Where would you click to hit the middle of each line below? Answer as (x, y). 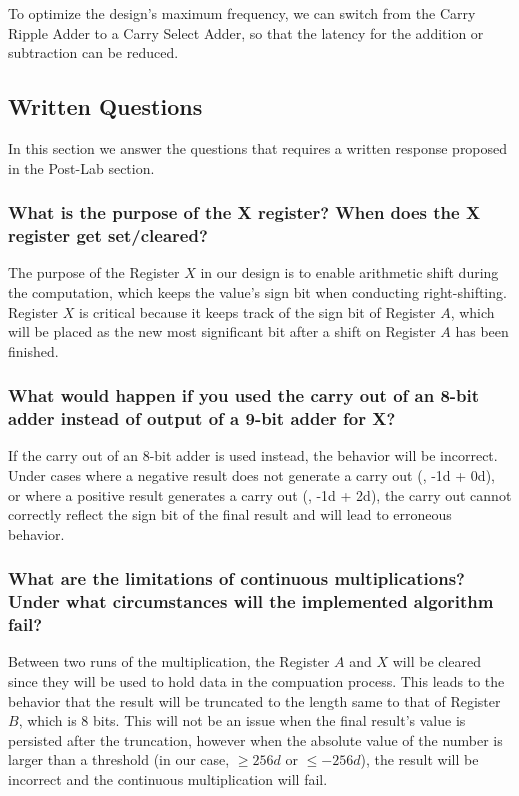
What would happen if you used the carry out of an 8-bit (244, 395)
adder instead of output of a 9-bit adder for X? (202, 418)
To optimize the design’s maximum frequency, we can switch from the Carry (242, 13)
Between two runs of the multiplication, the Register (169, 661)
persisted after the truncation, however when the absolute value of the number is (255, 739)
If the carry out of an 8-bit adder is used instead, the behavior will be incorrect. (253, 455)
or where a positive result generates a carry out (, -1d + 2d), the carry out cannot (260, 494)
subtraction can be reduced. (93, 52)
